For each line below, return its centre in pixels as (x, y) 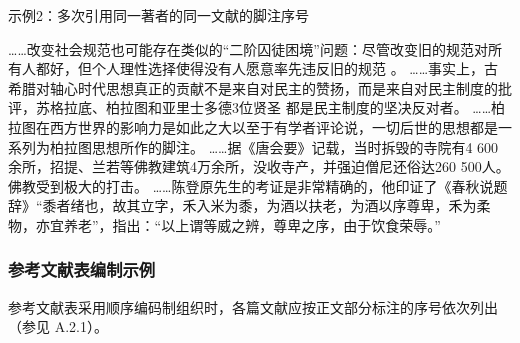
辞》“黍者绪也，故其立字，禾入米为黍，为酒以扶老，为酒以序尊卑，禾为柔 (249, 205)
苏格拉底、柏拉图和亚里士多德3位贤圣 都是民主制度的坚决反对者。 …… (263, 107)
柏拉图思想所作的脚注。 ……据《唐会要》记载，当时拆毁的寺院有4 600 (274, 146)
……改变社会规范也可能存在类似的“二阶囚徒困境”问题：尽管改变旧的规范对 (248, 48)
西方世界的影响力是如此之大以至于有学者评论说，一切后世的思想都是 (273, 126)
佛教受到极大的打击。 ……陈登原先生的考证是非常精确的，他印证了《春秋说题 (258, 185)
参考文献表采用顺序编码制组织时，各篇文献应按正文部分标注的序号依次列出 (253, 306)
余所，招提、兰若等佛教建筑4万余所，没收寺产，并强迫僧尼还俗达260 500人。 (259, 166)
